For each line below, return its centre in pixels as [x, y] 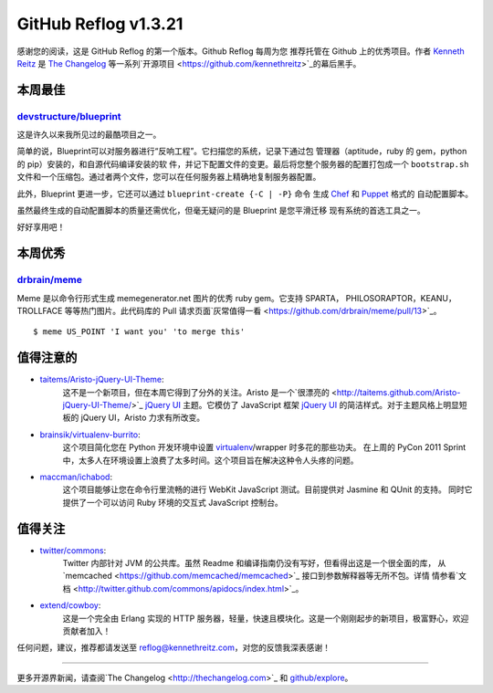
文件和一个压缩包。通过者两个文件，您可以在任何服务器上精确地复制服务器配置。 [169, 177]
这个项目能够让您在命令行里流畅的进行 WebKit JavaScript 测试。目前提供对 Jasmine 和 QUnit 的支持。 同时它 [267, 489]
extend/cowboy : [70, 605]
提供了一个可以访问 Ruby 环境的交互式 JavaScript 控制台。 [173, 502]
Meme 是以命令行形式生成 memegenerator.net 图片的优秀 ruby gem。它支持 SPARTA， [180, 298]
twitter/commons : [73, 550]
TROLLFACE [40, 310]
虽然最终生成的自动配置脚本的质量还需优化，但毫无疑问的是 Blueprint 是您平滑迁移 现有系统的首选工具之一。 [221, 211]
